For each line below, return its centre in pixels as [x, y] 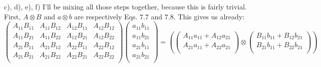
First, [13, 16]
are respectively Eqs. [106, 16]
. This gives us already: [209, 16]
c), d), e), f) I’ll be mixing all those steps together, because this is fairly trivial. [125, 6]
